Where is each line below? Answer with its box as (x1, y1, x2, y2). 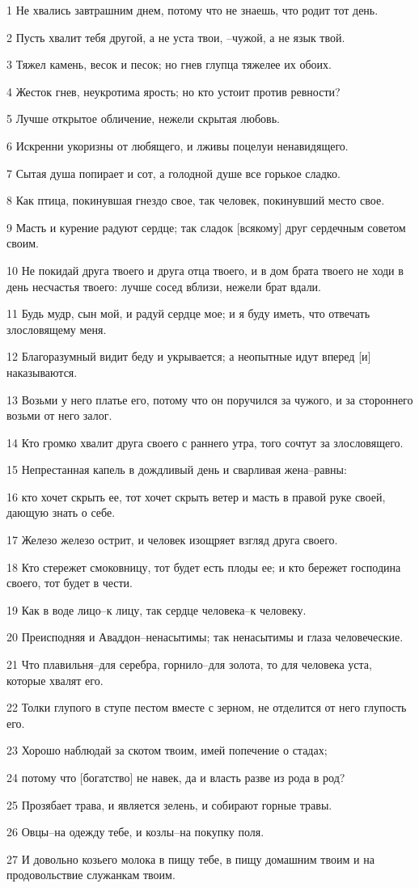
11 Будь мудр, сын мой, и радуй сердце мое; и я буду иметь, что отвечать (6, 305, 370, 322)
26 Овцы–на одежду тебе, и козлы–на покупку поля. (6, 823, 265, 840)
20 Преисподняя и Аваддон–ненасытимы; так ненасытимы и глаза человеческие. (6, 628, 404, 645)
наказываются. (6, 363, 78, 380)
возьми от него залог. (6, 407, 112, 424)
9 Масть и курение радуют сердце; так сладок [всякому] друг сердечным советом (6, 218, 406, 235)
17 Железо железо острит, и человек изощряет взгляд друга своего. (6, 531, 338, 548)
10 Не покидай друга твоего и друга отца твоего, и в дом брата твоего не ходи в (6, 261, 404, 278)
